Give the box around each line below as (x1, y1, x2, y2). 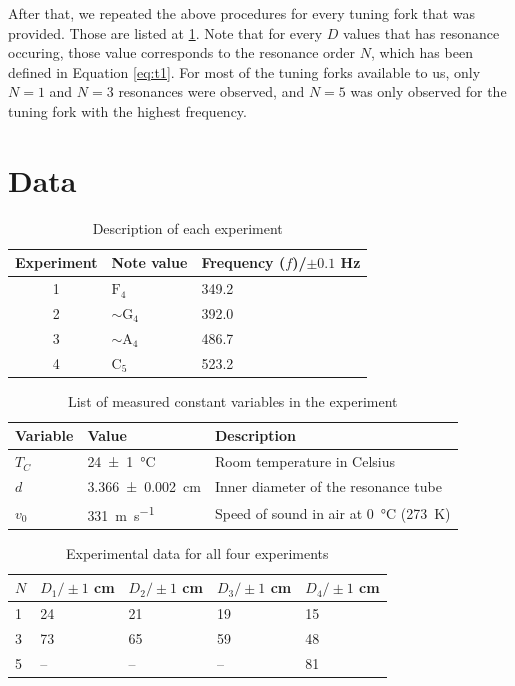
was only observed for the (350, 81, 507, 102)
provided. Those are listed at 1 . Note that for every (8, 22, 323, 43)
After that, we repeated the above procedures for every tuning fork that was (8, 3, 476, 23)
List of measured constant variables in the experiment (67, 390, 398, 411)
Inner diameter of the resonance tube (214, 476, 442, 497)
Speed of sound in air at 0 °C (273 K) (214, 502, 451, 523)
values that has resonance (343, 22, 500, 43)
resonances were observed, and (118, 81, 305, 102)
